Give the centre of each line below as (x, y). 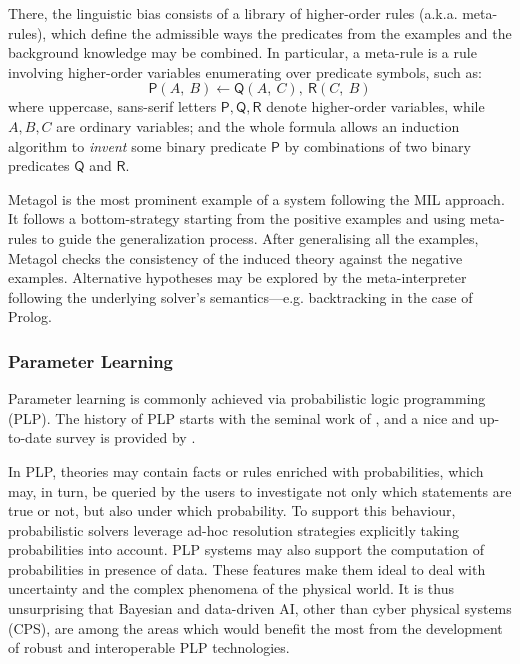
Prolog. (30, 316)
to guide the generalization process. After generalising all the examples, (260, 237)
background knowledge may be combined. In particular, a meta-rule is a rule (242, 52)
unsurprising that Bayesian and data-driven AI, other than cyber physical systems (260, 608)
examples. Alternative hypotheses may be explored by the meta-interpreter (237, 277)
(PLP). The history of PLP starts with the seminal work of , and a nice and (241, 417)
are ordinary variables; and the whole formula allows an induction (258, 125)
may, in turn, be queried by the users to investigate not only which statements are (260, 490)
